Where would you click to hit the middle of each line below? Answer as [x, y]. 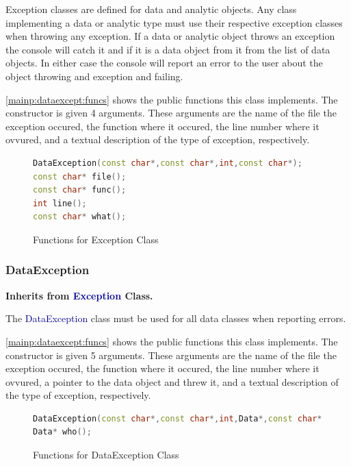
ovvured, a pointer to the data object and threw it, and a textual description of [172, 381]
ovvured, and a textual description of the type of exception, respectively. [158, 139]
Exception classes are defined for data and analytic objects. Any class [151, 9]
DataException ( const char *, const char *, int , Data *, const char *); [182, 418]
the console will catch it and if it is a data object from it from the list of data [168, 49]
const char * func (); [80, 190]
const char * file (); [80, 176]
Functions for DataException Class [106, 455]
